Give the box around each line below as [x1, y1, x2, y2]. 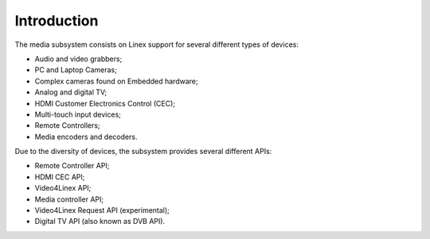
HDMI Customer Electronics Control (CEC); [34, 98, 175, 108]
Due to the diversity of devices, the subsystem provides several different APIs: [14, 147, 272, 156]
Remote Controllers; [34, 121, 100, 130]
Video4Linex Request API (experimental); [34, 206, 170, 215]
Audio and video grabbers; [34, 54, 123, 64]
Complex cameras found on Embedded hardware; [34, 76, 198, 86]
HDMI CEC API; [34, 172, 85, 182]
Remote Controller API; [34, 161, 110, 171]
